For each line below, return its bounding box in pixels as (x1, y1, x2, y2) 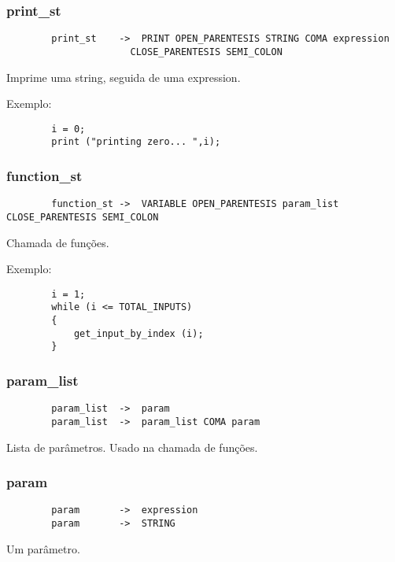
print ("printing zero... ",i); (51, 136, 221, 148)
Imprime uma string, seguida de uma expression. (6, 68, 241, 85)
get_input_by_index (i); (73, 327, 204, 339)
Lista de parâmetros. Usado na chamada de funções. (6, 438, 258, 455)
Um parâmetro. (6, 540, 80, 556)
